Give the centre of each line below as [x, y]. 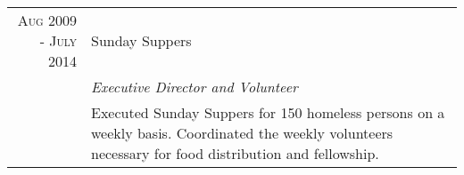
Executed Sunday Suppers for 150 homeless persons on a [268, 112]
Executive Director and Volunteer [194, 87]
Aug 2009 [47, 20]
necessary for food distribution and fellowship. [235, 153]
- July [58, 40]
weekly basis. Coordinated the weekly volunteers [242, 133]
